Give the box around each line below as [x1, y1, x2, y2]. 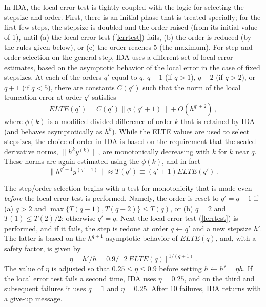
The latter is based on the [4, 233, 86, 243]
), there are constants [48, 81, 115, 92]
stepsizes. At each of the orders [4, 72, 102, 83]
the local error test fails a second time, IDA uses [4, 273, 156, 283]
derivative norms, [4, 146, 58, 156]
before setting [159, 263, 202, 274]
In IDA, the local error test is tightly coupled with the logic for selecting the [4, 2, 244, 12]
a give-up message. [4, 293, 63, 303]
